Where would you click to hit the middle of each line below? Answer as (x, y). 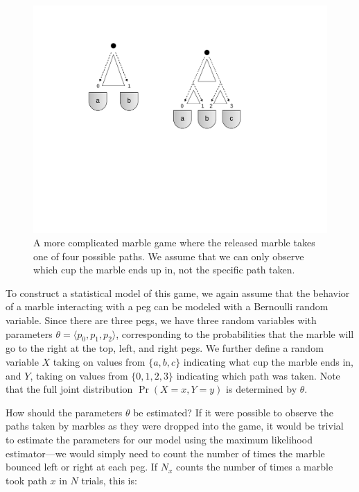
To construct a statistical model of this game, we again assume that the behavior (178, 292)
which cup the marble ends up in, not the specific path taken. (164, 270)
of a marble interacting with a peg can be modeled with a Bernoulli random (167, 306)
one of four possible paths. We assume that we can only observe (169, 256)
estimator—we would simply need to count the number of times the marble (165, 453)
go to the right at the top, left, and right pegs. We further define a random (165, 348)
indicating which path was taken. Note (258, 375)
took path (26, 480)
